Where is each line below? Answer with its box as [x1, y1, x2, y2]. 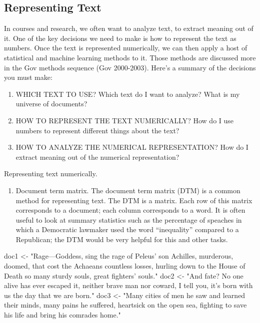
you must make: [4, 72, 52, 82]
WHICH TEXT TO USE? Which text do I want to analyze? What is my [15, 88, 240, 99]
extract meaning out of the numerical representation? [15, 151, 179, 162]
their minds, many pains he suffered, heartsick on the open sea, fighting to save [4, 300, 247, 310]
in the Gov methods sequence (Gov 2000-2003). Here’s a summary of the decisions [4, 62, 256, 72]
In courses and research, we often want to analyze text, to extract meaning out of [4, 23, 253, 33]
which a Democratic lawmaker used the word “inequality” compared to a [15, 224, 239, 235]
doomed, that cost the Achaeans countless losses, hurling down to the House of [4, 261, 245, 271]
